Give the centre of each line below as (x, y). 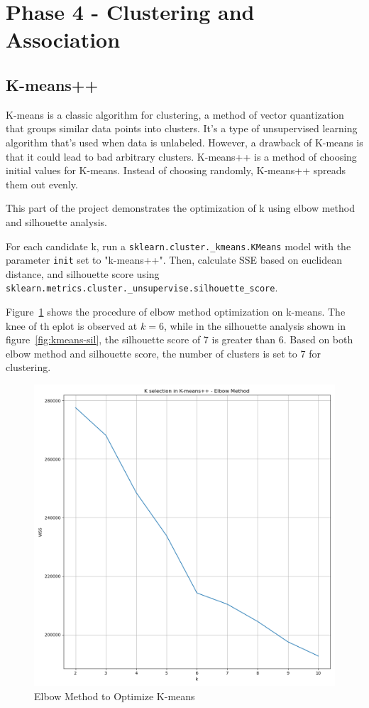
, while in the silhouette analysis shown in (255, 325)
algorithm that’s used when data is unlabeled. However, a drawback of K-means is (184, 142)
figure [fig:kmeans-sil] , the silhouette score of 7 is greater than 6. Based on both (180, 339)
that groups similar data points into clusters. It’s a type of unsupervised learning (182, 128)
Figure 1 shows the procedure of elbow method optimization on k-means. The (176, 312)
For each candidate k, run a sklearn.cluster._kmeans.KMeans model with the (178, 246)
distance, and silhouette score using (83, 273)
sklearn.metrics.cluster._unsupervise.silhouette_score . (142, 288)
